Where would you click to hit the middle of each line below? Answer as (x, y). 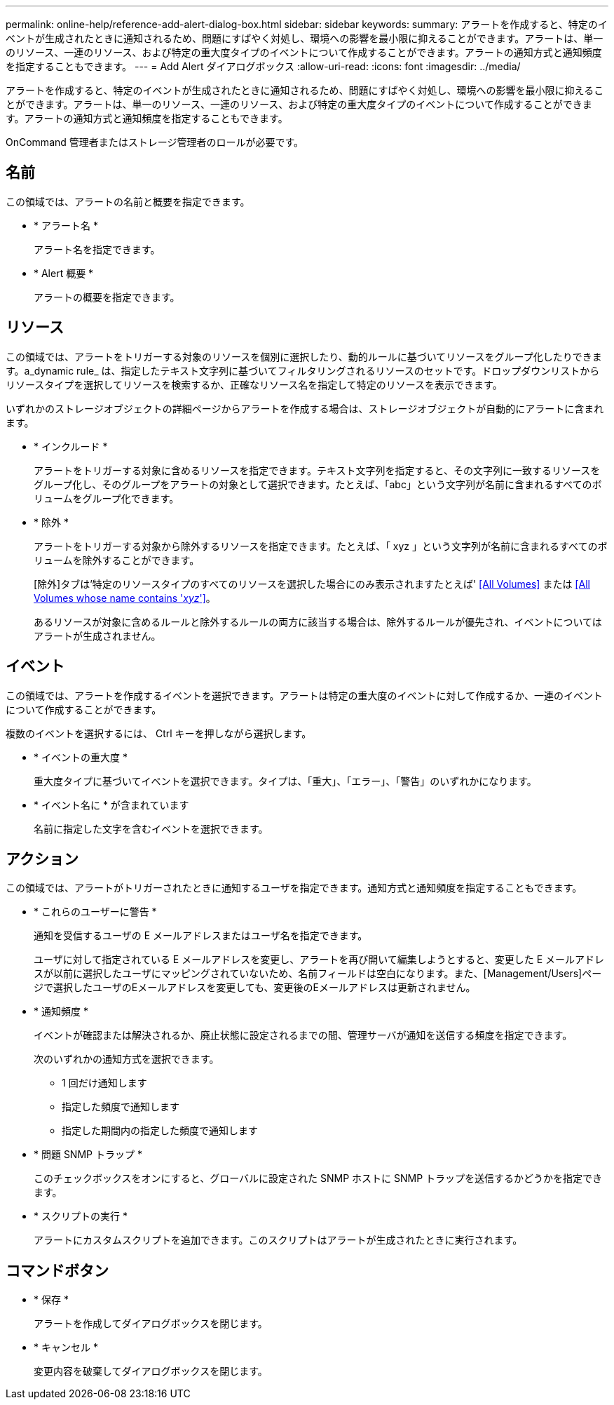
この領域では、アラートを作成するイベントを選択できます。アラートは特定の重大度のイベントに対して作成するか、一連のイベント (304, 695)
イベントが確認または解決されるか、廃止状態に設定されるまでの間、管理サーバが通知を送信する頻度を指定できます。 (303, 1035)
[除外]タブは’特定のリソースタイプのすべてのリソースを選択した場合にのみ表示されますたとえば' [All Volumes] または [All (312, 584)
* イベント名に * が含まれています (111, 805)
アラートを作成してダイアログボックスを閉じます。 (151, 1324)
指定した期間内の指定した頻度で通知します (160, 1131)
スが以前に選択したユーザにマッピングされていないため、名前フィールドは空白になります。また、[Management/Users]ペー (318, 974)
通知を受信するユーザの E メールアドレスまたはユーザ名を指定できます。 (201, 936)
